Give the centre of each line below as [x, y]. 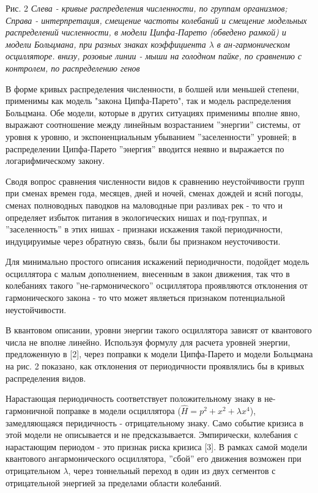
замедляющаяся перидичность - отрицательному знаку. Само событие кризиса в [155, 422]
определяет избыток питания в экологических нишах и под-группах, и [136, 217]
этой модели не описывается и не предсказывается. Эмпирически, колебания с [152, 435]
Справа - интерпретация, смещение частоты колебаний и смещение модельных [156, 20]
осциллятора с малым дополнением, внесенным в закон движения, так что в [148, 273]
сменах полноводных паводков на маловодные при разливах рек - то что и [144, 205]
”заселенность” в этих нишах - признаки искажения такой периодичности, [144, 229]
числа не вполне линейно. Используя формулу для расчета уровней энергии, [148, 342]
